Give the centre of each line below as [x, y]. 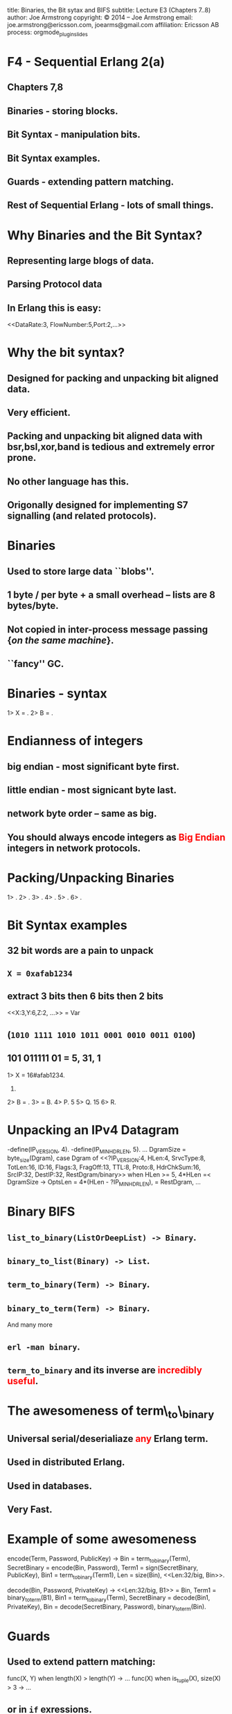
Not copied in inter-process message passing [108, 629]
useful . [23, 1381]
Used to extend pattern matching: [81, 1662]
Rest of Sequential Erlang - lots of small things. [110, 205]
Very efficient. [39, 413]
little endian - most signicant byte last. [92, 790]
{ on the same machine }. [61, 640]
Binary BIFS [41, 1212]
